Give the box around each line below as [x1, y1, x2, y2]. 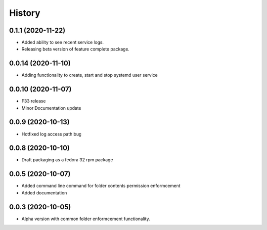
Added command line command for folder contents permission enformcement [21, 183, 180, 189]
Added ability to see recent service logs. [21, 40, 104, 46]
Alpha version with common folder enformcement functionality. [21, 216, 150, 222]
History [9, 7, 41, 18]
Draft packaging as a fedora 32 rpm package [21, 157, 113, 163]
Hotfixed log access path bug [21, 131, 82, 137]
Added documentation [21, 189, 67, 195]
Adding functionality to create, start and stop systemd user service [21, 72, 158, 78]
